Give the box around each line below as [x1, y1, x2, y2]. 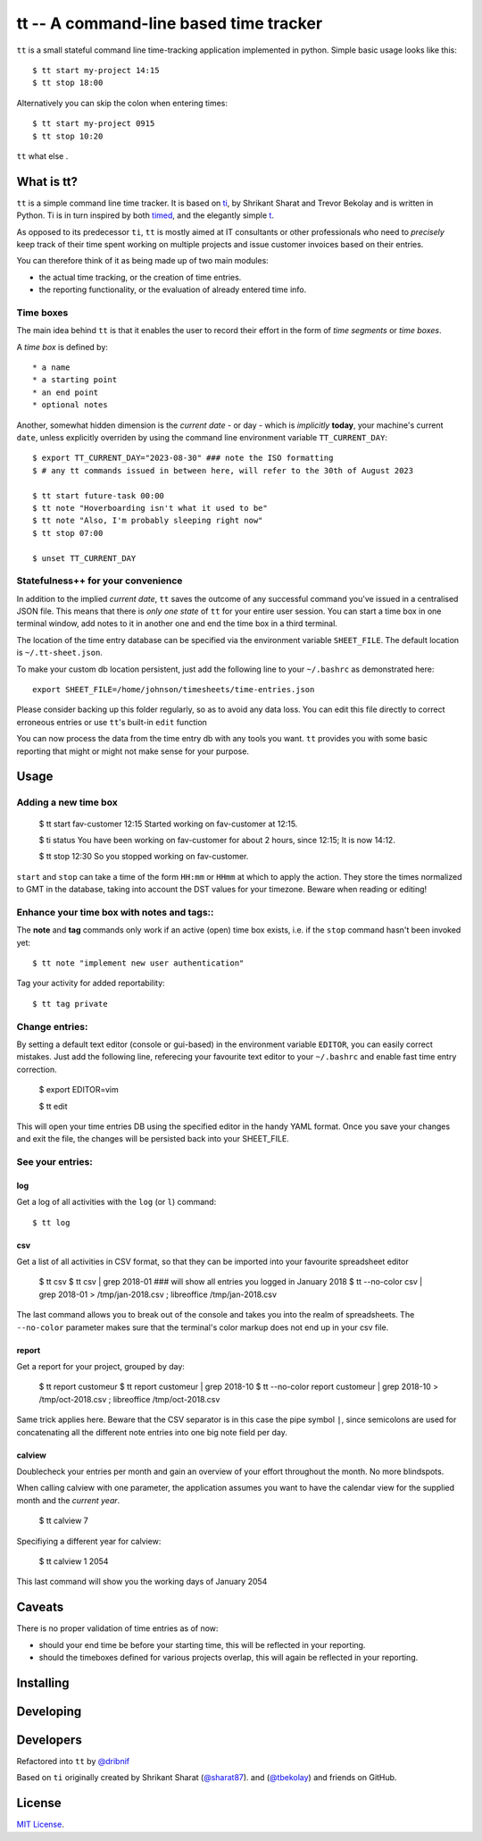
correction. [16, 1064, 57, 1075]
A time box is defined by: [16, 341, 109, 352]
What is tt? [16, 174, 79, 189]
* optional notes [32, 400, 108, 410]
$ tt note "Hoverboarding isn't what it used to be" [32, 503, 268, 513]
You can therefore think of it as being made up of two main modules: [16, 255, 270, 266]
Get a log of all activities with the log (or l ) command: [16, 1197, 217, 1208]
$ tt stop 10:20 [32, 130, 104, 141]
